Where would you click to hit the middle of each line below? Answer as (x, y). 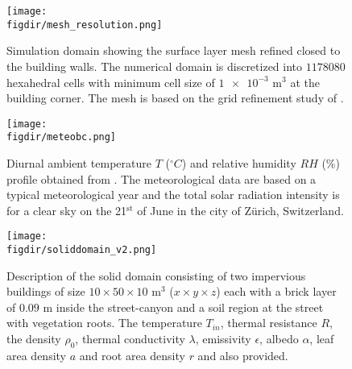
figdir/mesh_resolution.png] (85, 25)
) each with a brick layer (276, 291)
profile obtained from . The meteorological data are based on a (162, 178)
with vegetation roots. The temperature (104, 323)
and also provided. (243, 355)
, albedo (279, 339)
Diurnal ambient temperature (79, 163)
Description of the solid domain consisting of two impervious (156, 275)
